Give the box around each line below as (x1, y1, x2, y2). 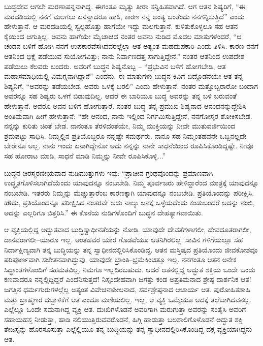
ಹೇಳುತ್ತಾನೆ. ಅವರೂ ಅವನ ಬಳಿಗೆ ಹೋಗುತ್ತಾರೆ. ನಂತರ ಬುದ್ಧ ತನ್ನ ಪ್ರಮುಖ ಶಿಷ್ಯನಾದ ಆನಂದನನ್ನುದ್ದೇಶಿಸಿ (4, 100, 247, 111)
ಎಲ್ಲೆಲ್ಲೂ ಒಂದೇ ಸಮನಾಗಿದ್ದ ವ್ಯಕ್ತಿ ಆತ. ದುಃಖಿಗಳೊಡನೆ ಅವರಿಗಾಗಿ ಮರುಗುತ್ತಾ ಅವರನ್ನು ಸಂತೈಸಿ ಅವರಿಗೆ (4, 304, 246, 314)
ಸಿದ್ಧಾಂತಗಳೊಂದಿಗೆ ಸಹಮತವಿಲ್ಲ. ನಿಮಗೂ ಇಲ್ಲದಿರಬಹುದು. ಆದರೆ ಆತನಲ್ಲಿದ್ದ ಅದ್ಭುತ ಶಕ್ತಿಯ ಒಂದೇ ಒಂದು (4, 264, 255, 274)
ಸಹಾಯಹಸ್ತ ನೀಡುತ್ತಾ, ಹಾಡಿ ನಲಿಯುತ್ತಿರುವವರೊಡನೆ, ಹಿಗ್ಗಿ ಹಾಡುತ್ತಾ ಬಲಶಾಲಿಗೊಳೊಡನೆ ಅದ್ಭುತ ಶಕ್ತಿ (4, 313, 243, 324)
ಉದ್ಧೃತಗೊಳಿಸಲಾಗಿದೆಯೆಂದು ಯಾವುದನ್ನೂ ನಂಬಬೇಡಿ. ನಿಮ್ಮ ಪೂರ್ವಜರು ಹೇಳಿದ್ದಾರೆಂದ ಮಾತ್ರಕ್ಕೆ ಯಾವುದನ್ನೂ (4, 177, 259, 188)
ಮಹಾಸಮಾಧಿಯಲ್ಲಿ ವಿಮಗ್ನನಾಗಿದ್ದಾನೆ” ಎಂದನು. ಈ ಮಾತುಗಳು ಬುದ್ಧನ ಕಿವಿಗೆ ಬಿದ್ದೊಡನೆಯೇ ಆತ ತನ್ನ (4, 71, 243, 81)
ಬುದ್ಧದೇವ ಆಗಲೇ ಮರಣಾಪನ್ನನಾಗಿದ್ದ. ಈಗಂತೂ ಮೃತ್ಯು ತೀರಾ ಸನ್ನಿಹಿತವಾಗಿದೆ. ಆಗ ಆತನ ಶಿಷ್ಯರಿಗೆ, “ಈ (4, 1, 245, 11)
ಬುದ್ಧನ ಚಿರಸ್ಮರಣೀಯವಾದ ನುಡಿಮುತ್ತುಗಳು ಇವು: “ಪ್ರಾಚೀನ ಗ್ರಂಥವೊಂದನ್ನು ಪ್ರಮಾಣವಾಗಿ (4, 167, 213, 178)
